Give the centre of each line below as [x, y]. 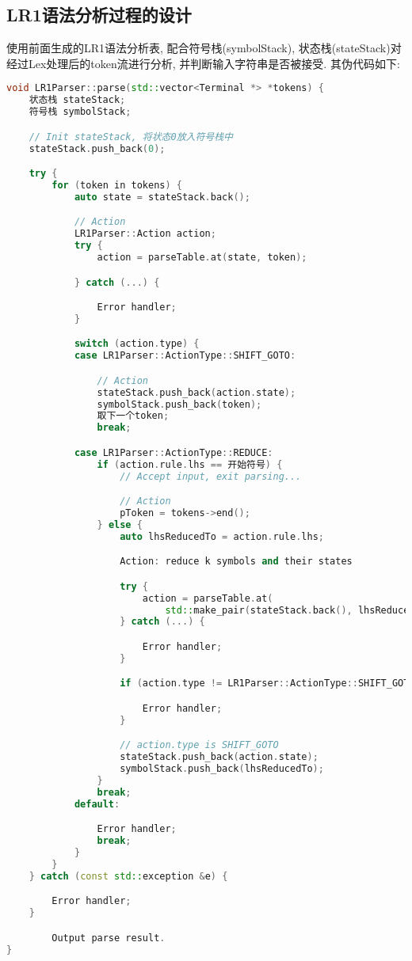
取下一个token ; [133, 416]
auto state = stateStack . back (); [162, 197]
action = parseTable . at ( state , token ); [202, 257]
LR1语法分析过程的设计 [99, 15]
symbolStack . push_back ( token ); [179, 404]
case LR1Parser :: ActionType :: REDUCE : [174, 452]
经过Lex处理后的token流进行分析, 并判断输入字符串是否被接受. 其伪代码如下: [203, 63]
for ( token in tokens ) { [117, 185]
